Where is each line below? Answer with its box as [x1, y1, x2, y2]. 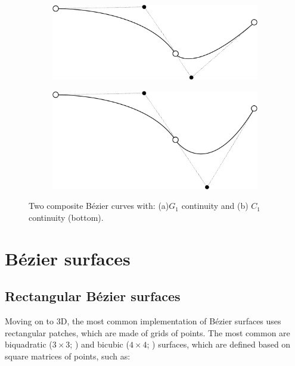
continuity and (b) [181, 199, 249, 212]
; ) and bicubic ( [70, 338, 129, 351]
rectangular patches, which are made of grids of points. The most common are [5, 326, 290, 339]
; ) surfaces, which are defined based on [147, 338, 291, 351]
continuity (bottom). [29, 211, 104, 224]
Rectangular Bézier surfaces [5, 287, 181, 305]
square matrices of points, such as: [5, 349, 131, 362]
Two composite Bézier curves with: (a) [29, 199, 169, 212]
